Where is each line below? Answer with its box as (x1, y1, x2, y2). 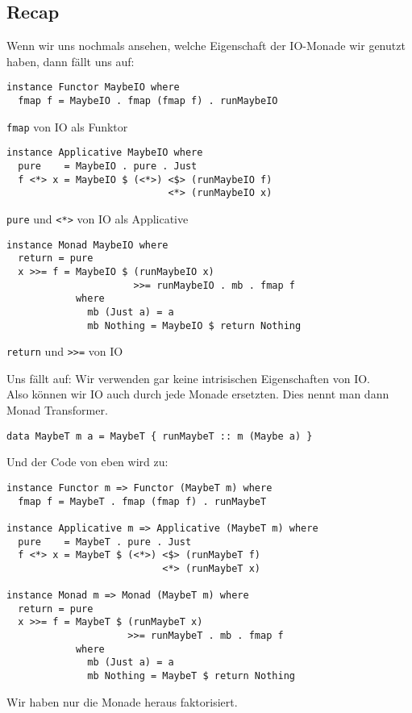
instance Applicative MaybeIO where (6, 147, 203, 159)
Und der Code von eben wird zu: (6, 453, 169, 470)
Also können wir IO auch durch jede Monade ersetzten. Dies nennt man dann (6, 386, 389, 402)
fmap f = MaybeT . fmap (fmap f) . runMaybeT (18, 495, 267, 507)
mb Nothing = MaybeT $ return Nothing (87, 670, 295, 682)
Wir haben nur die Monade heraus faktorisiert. (6, 693, 238, 710)
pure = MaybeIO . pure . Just (18, 161, 198, 173)
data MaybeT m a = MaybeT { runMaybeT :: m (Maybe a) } (6, 430, 313, 442)
